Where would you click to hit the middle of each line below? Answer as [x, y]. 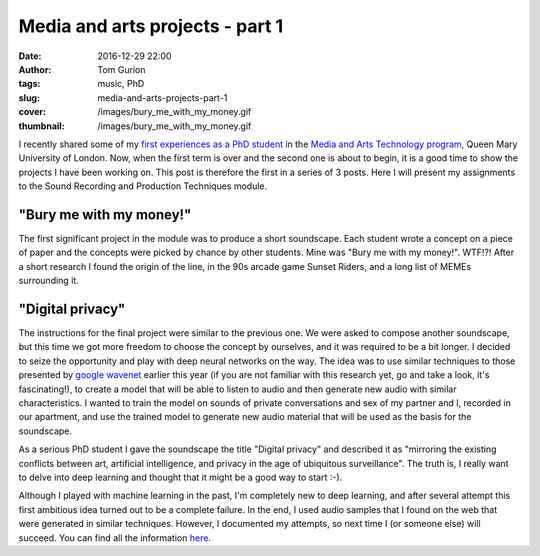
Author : [35, 69]
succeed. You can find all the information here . [115, 537]
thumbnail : [41, 126]
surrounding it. [48, 281]
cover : [32, 112]
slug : [29, 97]
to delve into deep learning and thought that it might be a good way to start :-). [180, 477]
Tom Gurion [121, 69]
